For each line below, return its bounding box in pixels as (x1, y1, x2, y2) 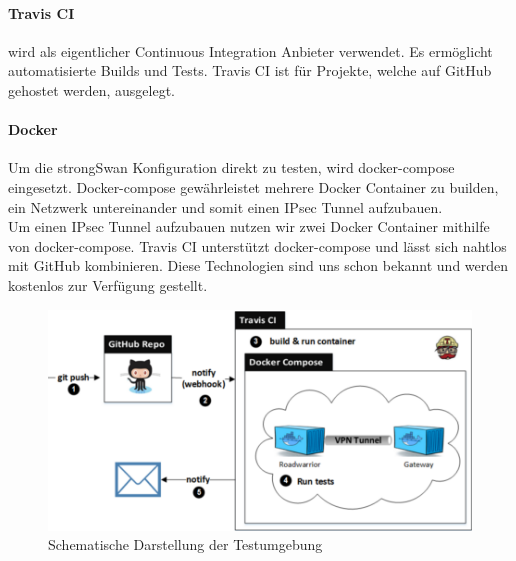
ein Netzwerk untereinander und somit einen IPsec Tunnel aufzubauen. (8, 196, 443, 217)
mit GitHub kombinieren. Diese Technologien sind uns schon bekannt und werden (8, 255, 509, 276)
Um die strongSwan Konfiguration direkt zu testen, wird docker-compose (8, 157, 455, 178)
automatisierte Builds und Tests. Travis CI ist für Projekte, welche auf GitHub (8, 60, 492, 81)
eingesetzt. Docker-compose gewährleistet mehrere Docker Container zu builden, (8, 176, 499, 197)
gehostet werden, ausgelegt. (8, 79, 176, 100)
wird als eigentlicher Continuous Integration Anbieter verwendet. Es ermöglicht (8, 40, 493, 61)
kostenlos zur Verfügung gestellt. (8, 274, 208, 295)
